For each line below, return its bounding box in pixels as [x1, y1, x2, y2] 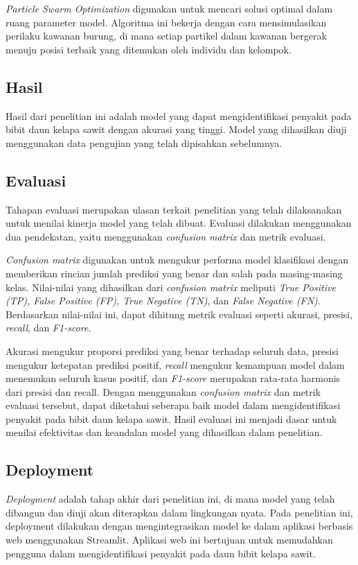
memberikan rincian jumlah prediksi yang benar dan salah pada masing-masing [6, 266, 343, 280]
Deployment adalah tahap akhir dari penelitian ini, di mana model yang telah [6, 492, 335, 506]
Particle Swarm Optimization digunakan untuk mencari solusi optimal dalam [6, 1, 333, 15]
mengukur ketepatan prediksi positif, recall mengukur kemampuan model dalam [6, 357, 345, 372]
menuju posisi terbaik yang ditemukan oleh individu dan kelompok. [6, 42, 292, 56]
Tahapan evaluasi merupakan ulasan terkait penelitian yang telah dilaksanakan [6, 202, 342, 216]
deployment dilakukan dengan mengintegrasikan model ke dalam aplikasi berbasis [6, 519, 353, 533]
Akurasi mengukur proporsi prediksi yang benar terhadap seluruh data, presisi [6, 343, 339, 358]
